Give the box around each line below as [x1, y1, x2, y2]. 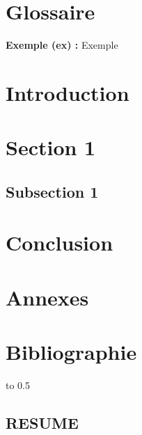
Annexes [6, 283, 89, 311]
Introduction [6, 78, 129, 106]
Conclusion [6, 228, 113, 257]
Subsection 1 [6, 180, 99, 202]
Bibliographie [6, 338, 137, 366]
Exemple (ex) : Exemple [6, 38, 118, 52]
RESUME [6, 412, 79, 434]
